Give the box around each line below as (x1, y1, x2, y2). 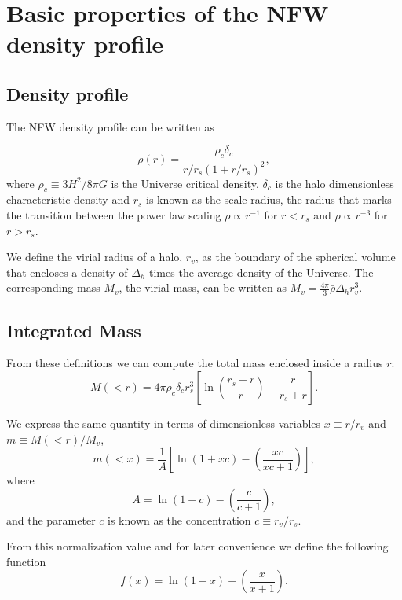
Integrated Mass (6, 318, 141, 342)
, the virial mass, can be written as (119, 279, 287, 296)
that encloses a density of (6, 263, 128, 280)
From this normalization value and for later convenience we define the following (6, 538, 389, 554)
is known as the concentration (108, 511, 251, 528)
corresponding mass (6, 279, 100, 296)
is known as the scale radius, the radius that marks (146, 191, 392, 208)
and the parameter (6, 511, 96, 528)
